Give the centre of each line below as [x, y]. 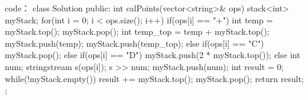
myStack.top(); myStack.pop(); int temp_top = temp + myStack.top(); [137, 31]
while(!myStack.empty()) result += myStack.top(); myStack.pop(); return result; [154, 78]
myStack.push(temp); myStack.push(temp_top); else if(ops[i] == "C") [134, 43]
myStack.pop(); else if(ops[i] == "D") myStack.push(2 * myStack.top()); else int [152, 55]
